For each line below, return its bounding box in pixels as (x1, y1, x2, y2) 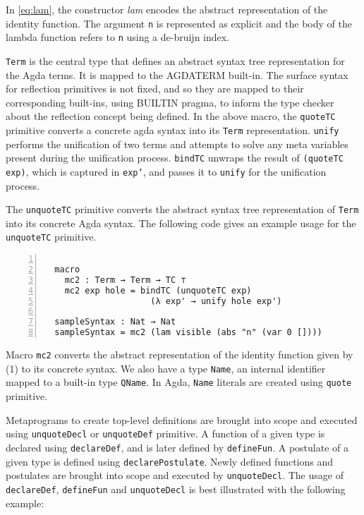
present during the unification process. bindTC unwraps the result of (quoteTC (6, 150, 344, 165)
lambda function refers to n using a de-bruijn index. (6, 30, 230, 44)
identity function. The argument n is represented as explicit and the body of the (6, 16, 352, 30)
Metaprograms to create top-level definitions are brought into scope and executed (6, 412, 358, 427)
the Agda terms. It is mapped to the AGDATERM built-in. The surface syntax (6, 67, 348, 82)
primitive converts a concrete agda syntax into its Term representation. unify (6, 123, 339, 137)
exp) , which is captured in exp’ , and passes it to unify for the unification (6, 164, 327, 178)
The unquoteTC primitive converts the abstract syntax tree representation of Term (6, 202, 359, 217)
